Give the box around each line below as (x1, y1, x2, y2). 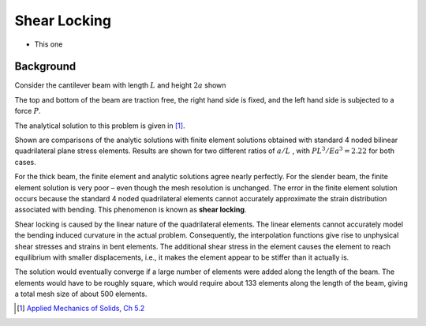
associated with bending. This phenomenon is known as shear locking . (14, 205, 247, 215)
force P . (14, 107, 41, 116)
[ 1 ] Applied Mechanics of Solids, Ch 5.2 (17, 304, 145, 313)
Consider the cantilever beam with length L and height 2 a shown (14, 81, 226, 90)
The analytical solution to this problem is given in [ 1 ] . (14, 121, 185, 130)
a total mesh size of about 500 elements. (14, 289, 148, 299)
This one (34, 39, 63, 49)
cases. (14, 157, 36, 167)
